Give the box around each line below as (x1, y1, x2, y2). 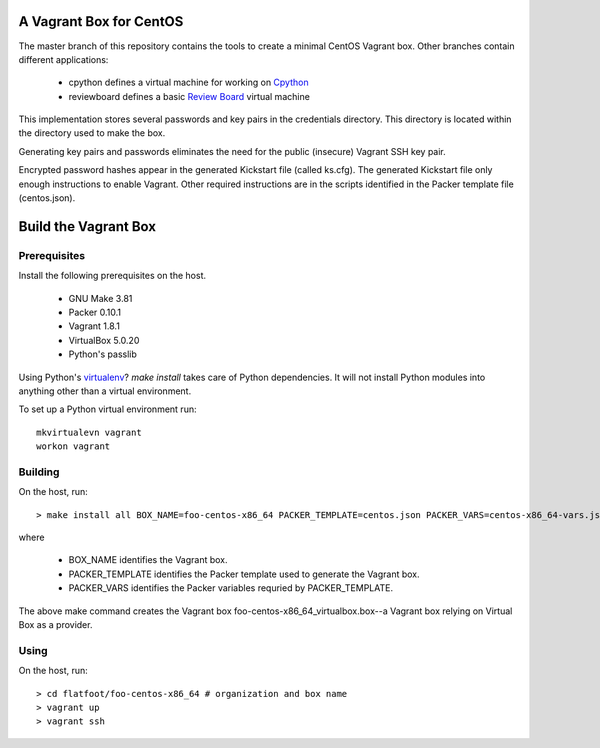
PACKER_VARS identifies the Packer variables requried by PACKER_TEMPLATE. (68, 582, 394, 594)
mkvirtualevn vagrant (36, 426, 142, 438)
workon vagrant (36, 441, 111, 452)
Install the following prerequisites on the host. (18, 270, 207, 282)
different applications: (18, 53, 109, 65)
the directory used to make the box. (18, 127, 166, 139)
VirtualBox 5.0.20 (68, 334, 140, 346)
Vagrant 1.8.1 (68, 320, 120, 332)
